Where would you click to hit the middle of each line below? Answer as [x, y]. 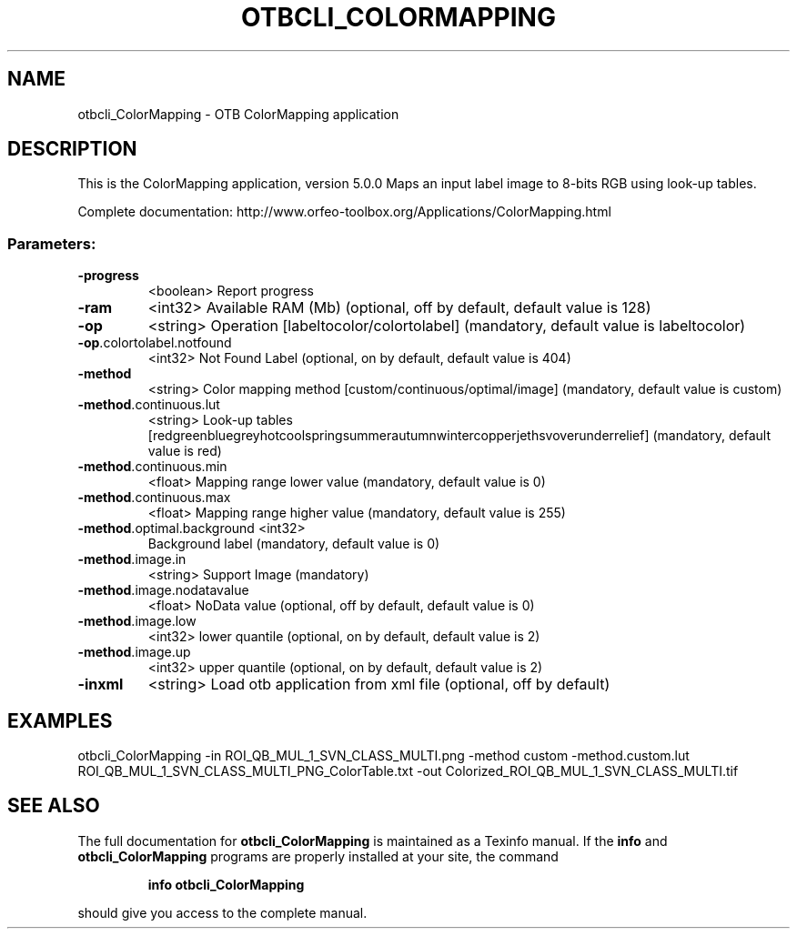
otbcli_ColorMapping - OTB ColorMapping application [238, 114]
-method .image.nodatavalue [163, 590]
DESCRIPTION [72, 149]
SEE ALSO [54, 806]
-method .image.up [134, 652]
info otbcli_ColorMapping [226, 884]
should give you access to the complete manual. [222, 912]
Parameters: [52, 243]
